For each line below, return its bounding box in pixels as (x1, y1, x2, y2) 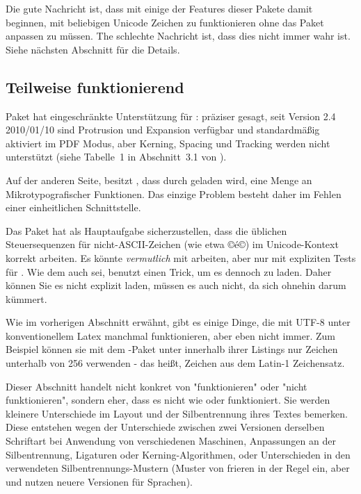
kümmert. (6, 291, 47, 306)
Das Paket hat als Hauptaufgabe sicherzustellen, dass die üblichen (6, 223, 287, 238)
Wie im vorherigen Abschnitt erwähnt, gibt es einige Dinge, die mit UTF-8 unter (6, 315, 351, 329)
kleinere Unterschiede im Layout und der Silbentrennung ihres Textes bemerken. (6, 406, 348, 420)
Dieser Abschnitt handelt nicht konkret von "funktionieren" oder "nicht (6, 379, 307, 393)
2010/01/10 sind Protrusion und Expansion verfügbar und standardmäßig (6, 122, 320, 137)
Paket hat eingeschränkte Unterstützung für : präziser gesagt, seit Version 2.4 (6, 108, 336, 123)
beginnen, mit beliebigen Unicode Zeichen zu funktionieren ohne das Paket (6, 15, 324, 29)
